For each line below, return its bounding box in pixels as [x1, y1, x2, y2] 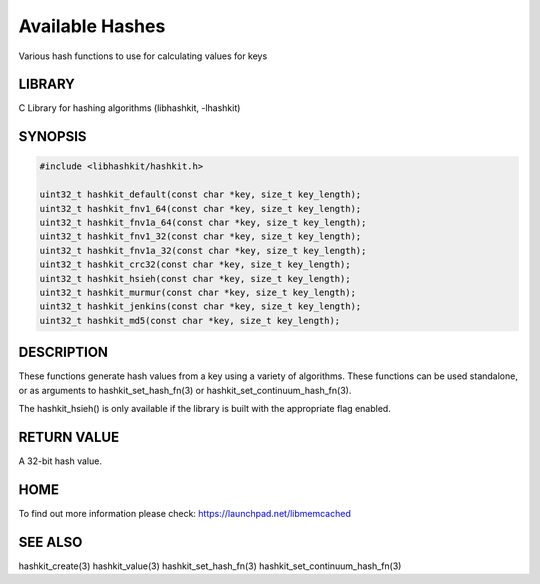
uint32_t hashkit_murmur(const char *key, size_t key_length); [39, 286, 357, 298]
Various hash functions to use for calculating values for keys [18, 50, 268, 62]
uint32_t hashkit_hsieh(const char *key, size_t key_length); [39, 273, 351, 284]
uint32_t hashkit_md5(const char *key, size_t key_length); [39, 315, 341, 326]
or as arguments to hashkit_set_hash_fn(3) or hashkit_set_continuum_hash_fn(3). [18, 384, 352, 396]
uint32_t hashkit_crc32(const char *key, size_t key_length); [39, 259, 351, 270]
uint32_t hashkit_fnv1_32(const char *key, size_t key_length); [39, 231, 362, 242]
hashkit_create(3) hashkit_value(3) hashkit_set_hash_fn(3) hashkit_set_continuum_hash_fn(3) [18, 560, 402, 572]
